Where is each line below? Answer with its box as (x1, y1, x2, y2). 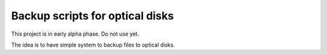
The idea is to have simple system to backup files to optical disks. (11, 41, 175, 48)
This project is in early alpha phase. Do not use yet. (11, 30, 139, 37)
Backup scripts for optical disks (11, 9, 174, 22)
